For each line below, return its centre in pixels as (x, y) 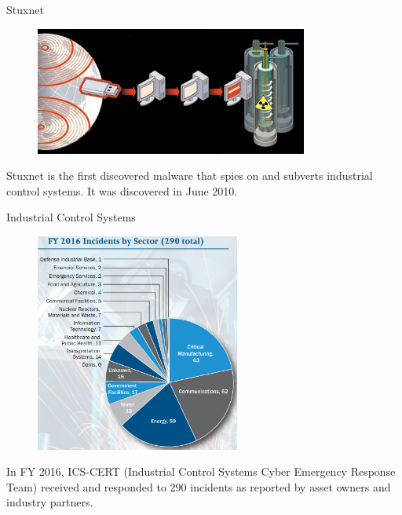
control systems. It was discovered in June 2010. (122, 190)
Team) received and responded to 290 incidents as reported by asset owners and (199, 486)
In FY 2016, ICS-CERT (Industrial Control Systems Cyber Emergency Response (201, 471)
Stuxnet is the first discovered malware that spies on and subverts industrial (190, 175)
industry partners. (50, 502)
